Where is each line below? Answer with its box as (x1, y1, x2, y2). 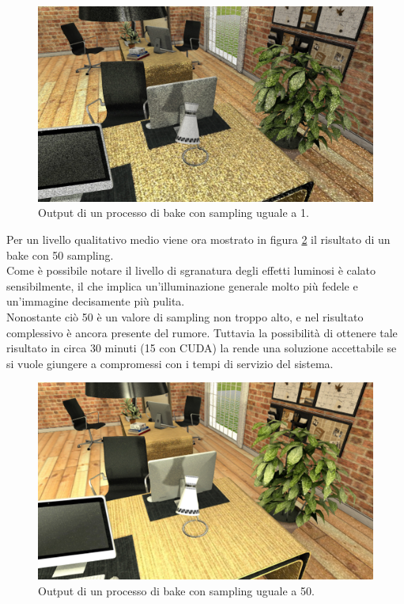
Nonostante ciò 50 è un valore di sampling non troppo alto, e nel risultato (6, 308, 364, 325)
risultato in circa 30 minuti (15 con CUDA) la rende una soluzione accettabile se (6, 340, 397, 356)
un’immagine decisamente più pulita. (6, 293, 185, 310)
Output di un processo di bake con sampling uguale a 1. (38, 204, 309, 221)
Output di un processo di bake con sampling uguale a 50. (38, 582, 315, 598)
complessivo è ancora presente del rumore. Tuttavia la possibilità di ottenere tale (6, 324, 398, 340)
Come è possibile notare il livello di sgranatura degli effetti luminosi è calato (6, 262, 376, 279)
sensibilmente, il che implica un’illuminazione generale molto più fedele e (6, 277, 358, 294)
